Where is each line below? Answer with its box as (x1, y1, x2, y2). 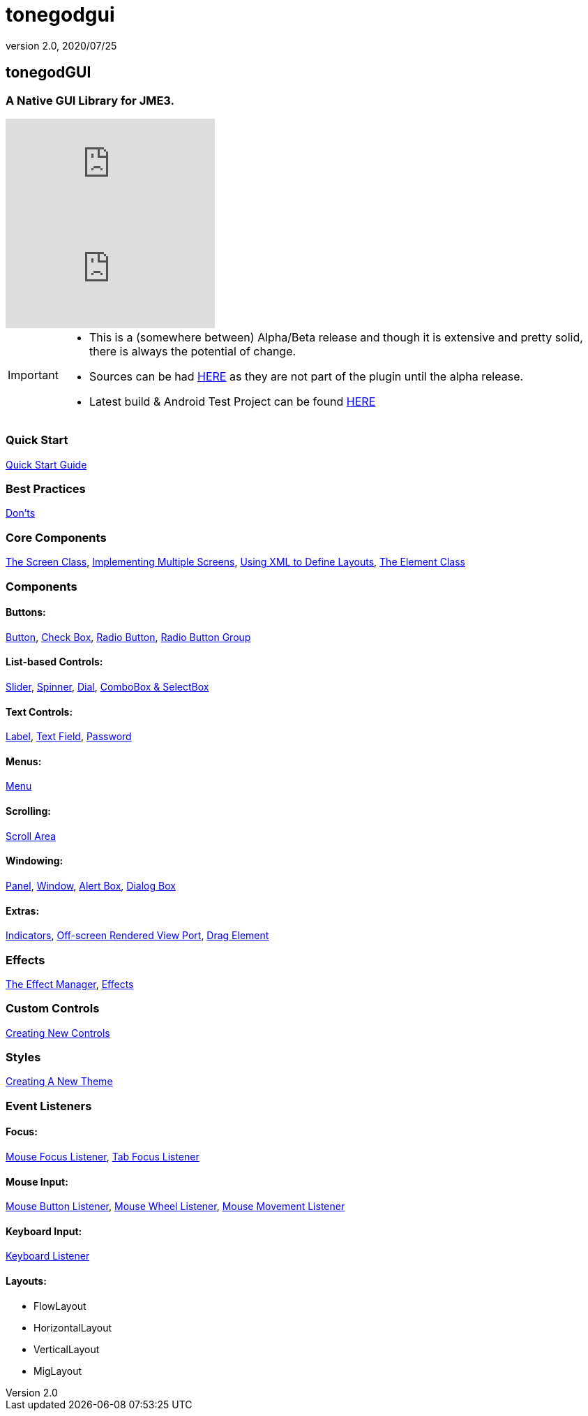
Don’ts (6, 507, 36, 519)
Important (8, 367, 59, 382)
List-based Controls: (6, 656, 103, 668)
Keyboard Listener (6, 1250, 90, 1262)
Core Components (6, 530, 107, 545)
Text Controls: (6, 705, 73, 718)
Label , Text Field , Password (6, 730, 132, 743)
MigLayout (33, 1364, 82, 1377)
